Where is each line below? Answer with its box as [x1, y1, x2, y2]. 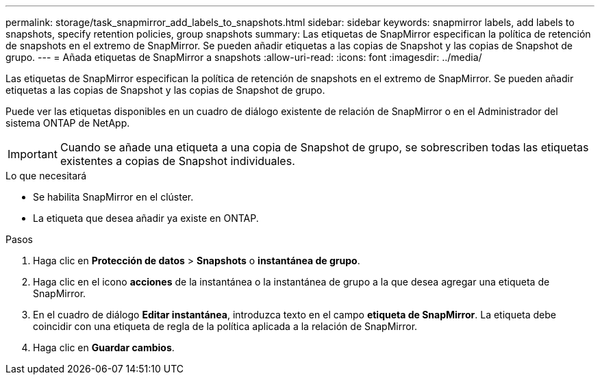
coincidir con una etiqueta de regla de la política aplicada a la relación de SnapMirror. [33, 320, 418, 332]
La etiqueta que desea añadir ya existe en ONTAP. [33, 212, 259, 224]
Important [8, 147, 58, 161]
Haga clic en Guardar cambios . [33, 342, 175, 353]
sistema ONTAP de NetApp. [5, 117, 130, 129]
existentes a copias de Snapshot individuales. [60, 154, 295, 168]
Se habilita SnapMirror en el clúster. [33, 191, 194, 203]
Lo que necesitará [5, 170, 87, 181]
